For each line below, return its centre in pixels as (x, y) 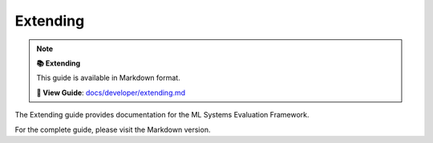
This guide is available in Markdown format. (108, 78)
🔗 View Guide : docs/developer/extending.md (111, 93)
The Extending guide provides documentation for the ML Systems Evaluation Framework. (162, 115)
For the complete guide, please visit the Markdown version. (113, 129)
